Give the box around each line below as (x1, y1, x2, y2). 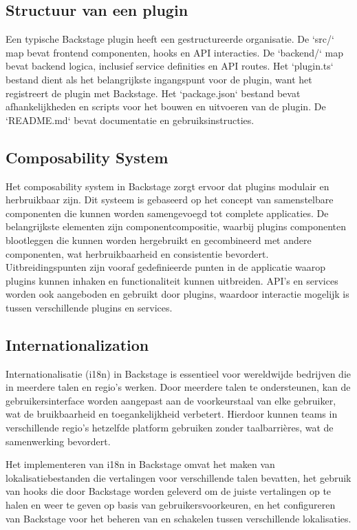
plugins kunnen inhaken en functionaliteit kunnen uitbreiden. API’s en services (6, 273, 338, 287)
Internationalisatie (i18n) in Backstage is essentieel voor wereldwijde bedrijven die (6, 366, 351, 380)
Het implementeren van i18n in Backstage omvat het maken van (6, 457, 275, 471)
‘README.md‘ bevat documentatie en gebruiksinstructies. (6, 112, 255, 127)
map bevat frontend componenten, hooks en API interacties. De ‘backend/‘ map (6, 45, 344, 59)
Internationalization (6, 334, 149, 355)
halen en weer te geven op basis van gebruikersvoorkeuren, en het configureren (6, 498, 336, 512)
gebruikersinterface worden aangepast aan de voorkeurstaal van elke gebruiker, (6, 393, 336, 407)
